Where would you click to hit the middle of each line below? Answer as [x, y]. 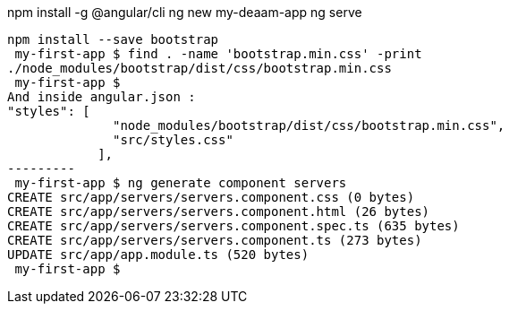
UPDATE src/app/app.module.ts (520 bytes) [158, 255]
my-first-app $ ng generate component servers [181, 183]
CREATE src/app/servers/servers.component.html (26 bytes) [219, 212]
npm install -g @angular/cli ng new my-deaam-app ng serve [185, 12]
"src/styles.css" [173, 140]
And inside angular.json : [102, 97]
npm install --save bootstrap [113, 39]
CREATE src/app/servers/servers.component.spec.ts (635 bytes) [233, 226]
